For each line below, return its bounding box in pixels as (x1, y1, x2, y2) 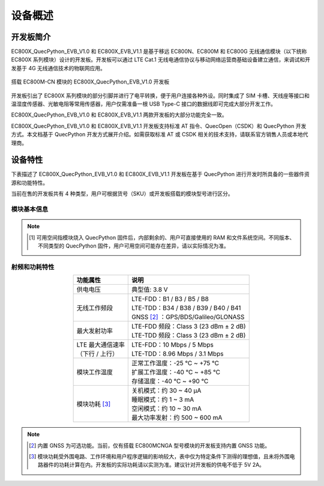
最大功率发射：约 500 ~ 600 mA (131, 413, 223, 422)
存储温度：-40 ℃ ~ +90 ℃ (131, 377, 209, 386)
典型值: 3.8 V (131, 285, 168, 294)
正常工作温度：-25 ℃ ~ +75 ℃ (131, 359, 219, 368)
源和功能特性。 (11, 179, 48, 186)
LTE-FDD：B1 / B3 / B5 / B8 (131, 295, 209, 303)
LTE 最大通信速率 (76, 341, 125, 349)
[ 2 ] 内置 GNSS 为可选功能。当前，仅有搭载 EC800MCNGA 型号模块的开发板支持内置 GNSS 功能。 (29, 442, 270, 449)
